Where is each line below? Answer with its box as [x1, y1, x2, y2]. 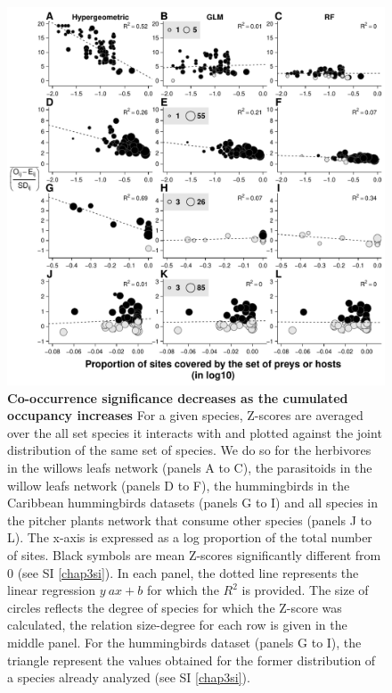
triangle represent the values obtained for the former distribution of [7, 650, 376, 669]
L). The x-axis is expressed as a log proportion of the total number [7, 528, 372, 547]
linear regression [7, 581, 96, 599]
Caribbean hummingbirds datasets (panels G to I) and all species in [7, 493, 378, 512]
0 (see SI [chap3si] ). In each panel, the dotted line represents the [7, 563, 359, 582]
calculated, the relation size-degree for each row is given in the [7, 615, 347, 634]
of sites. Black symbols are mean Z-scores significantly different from [7, 545, 381, 564]
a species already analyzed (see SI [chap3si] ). [7, 668, 250, 687]
